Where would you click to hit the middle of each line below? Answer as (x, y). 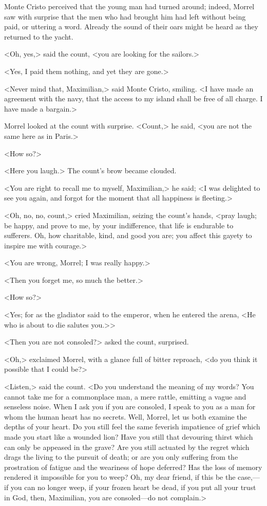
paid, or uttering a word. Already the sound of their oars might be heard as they (131, 26)
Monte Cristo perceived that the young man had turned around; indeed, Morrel (129, 6)
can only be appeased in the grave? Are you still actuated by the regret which (127, 447)
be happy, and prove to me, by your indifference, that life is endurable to (119, 225)
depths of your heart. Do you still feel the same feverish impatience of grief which (132, 427)
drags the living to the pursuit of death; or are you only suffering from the (121, 457)
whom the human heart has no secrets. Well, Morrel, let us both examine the (126, 416)
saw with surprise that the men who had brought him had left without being (125, 16)
